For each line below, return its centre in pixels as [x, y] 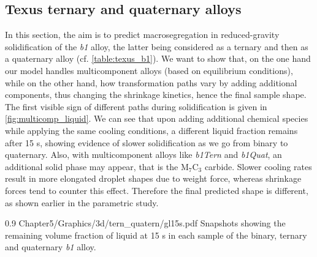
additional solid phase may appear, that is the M [97, 166]
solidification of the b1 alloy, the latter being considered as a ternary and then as [157, 46]
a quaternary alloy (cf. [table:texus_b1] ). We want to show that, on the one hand [158, 58]
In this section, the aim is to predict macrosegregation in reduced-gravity [142, 35]
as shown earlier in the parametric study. [82, 202]
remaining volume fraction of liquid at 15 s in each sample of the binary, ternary [156, 235]
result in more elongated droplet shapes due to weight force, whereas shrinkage [153, 178]
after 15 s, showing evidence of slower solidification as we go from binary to [147, 142]
